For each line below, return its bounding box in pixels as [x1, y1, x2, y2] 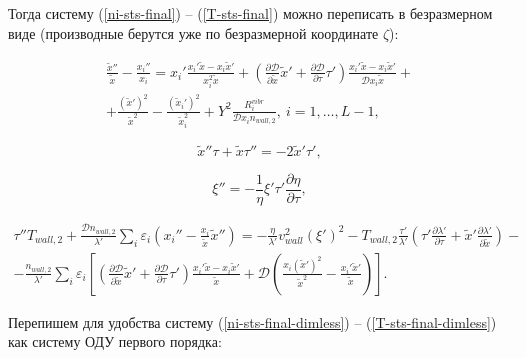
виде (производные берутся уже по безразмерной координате [8, 22, 379, 43]
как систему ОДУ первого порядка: [8, 331, 222, 352]
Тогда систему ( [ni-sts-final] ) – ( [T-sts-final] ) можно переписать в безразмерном [8, 3, 493, 23]
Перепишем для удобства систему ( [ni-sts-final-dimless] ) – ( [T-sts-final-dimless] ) [8, 311, 497, 332]
